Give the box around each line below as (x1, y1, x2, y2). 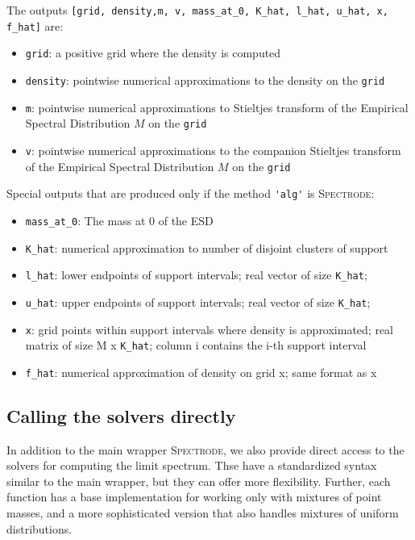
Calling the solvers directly (6, 403, 236, 428)
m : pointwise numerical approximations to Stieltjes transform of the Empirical (25, 98, 409, 115)
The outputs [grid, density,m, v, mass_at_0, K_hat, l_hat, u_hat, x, (6, 2, 388, 18)
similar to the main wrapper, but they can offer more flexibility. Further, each (6, 472, 391, 489)
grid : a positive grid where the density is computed (25, 44, 281, 61)
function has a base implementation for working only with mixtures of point (6, 488, 382, 505)
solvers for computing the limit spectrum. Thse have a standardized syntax (6, 457, 377, 474)
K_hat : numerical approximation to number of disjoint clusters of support (25, 239, 388, 256)
